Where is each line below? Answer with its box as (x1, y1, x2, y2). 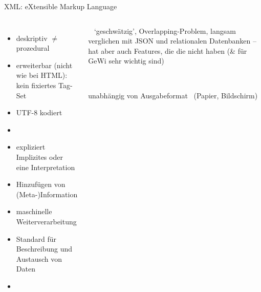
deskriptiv (16, 32, 48, 43)
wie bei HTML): (16, 70, 68, 80)
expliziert (16, 141, 46, 152)
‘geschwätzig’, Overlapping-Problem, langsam (94, 25, 236, 36)
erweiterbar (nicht (16, 59, 73, 70)
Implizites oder (16, 151, 63, 162)
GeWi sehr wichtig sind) (88, 55, 164, 66)
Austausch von (16, 253, 62, 264)
